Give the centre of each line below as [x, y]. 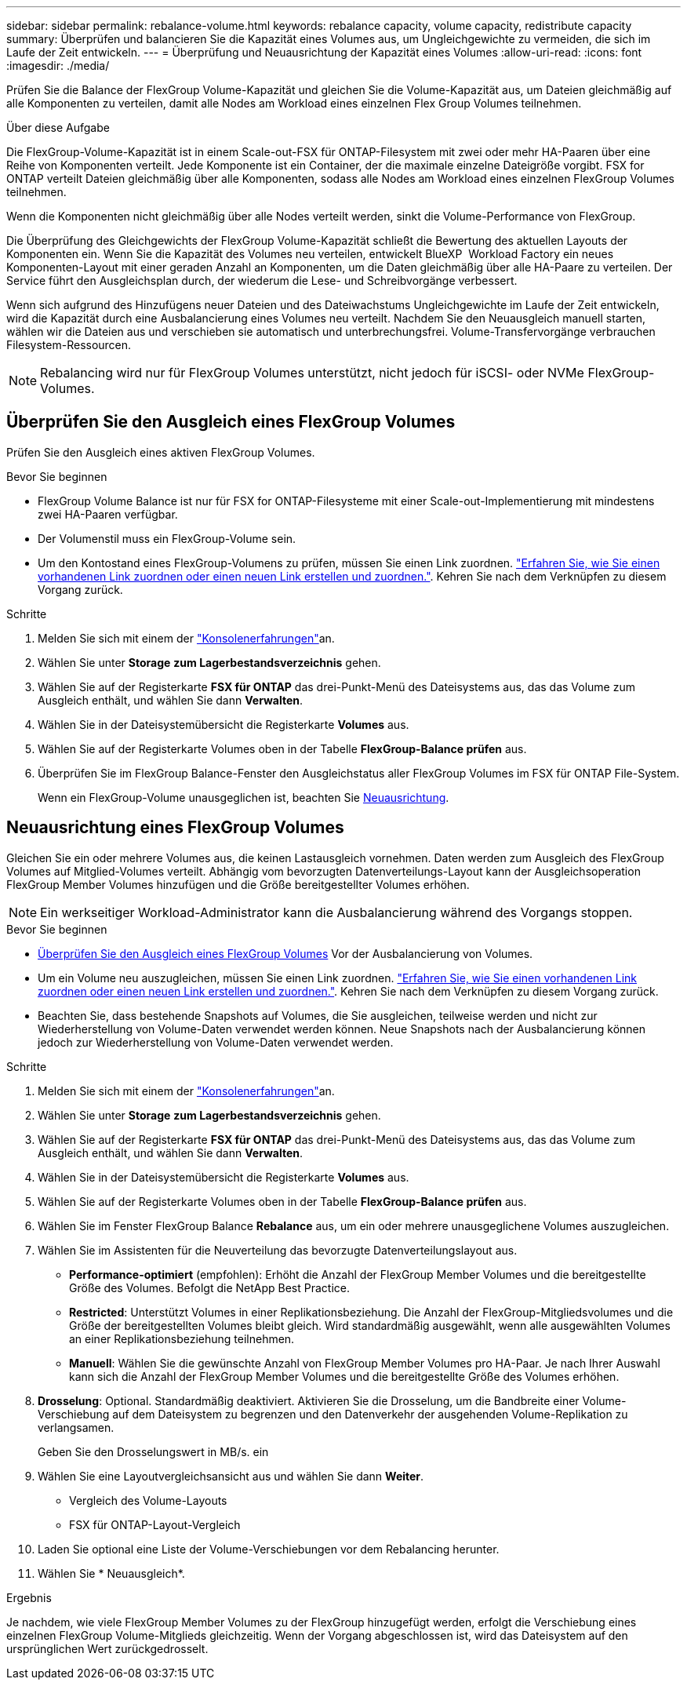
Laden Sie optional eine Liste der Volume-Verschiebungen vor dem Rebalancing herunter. [269, 1549]
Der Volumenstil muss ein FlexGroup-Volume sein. [167, 538]
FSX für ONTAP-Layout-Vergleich [155, 1524]
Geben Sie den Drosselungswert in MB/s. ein [153, 1451]
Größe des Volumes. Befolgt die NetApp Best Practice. [210, 1287]
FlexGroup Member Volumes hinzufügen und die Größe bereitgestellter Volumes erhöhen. [238, 884]
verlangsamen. [76, 1427]
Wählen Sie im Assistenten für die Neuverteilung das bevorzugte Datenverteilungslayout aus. [278, 1250]
